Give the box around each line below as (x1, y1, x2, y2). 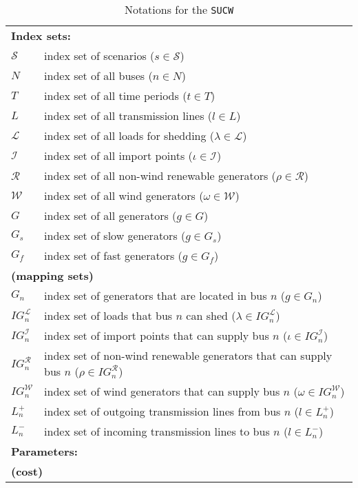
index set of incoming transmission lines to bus (44, 423, 270, 439)
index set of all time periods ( (44, 88, 187, 103)
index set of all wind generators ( (44, 187, 204, 203)
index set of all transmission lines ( (44, 108, 213, 123)
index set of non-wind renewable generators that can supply (44, 347, 333, 363)
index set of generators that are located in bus (44, 287, 267, 303)
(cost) (11, 463, 43, 479)
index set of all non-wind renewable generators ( (44, 167, 276, 183)
